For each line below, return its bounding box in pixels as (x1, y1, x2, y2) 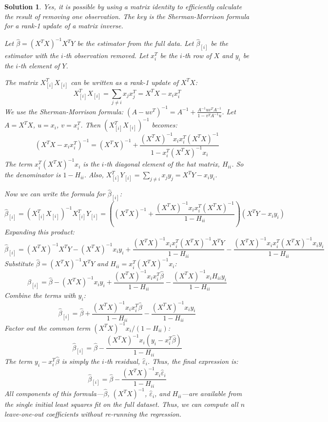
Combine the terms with (4, 290, 76, 300)
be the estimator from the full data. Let (77, 38, 194, 48)
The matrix (4, 77, 38, 87)
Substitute (4, 258, 34, 269)
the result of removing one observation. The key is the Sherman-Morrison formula (4, 11, 250, 21)
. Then (80, 120, 101, 130)
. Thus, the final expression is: (147, 356, 238, 366)
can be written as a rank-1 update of (71, 77, 179, 87)
